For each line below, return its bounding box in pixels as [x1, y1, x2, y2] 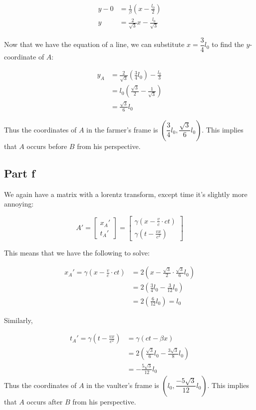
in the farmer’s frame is [86, 124, 158, 134]
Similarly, [4, 314, 33, 325]
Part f [4, 165, 35, 180]
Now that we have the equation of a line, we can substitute [4, 39, 185, 49]
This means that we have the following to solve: [4, 247, 150, 257]
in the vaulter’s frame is [86, 379, 159, 390]
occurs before [26, 140, 67, 151]
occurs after [26, 396, 63, 406]
